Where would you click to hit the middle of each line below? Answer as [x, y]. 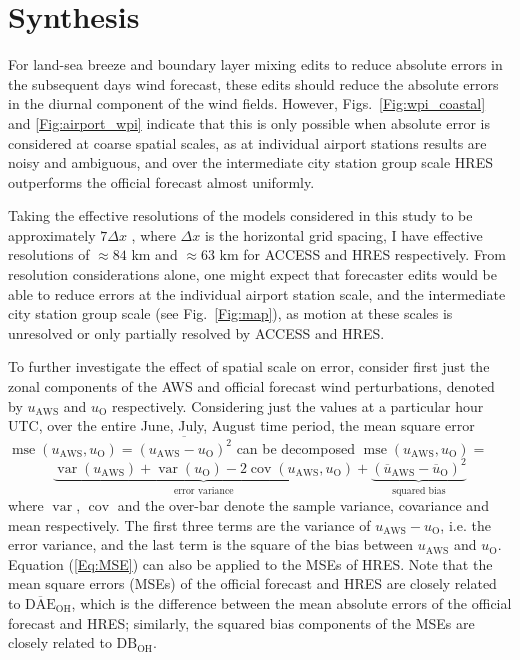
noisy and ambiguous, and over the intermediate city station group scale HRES [250, 162]
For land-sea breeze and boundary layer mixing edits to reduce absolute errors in [255, 64]
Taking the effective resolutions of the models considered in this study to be [240, 215]
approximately [52, 234]
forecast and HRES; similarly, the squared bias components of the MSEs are [241, 622]
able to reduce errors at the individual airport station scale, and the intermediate [257, 293]
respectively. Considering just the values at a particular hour [298, 405]
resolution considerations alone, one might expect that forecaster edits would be [252, 274]
